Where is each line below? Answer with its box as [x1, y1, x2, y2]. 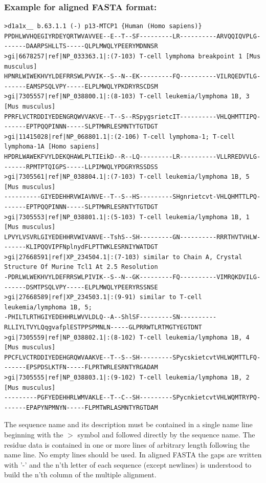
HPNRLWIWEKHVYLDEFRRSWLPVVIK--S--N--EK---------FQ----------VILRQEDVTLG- [4, 73, 261, 80]
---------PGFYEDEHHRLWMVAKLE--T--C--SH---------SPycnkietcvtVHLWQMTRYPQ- [4, 394, 261, 402]
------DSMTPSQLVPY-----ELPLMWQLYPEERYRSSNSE [4, 283, 158, 291]
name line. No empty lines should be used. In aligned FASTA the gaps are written [4, 449, 262, 460]
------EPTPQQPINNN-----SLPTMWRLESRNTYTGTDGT [4, 203, 158, 211]
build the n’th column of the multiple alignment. [4, 469, 157, 480]
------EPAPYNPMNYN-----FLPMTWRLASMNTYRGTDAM [4, 404, 158, 411]
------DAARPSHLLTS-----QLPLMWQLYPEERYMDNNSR [4, 43, 158, 50]
